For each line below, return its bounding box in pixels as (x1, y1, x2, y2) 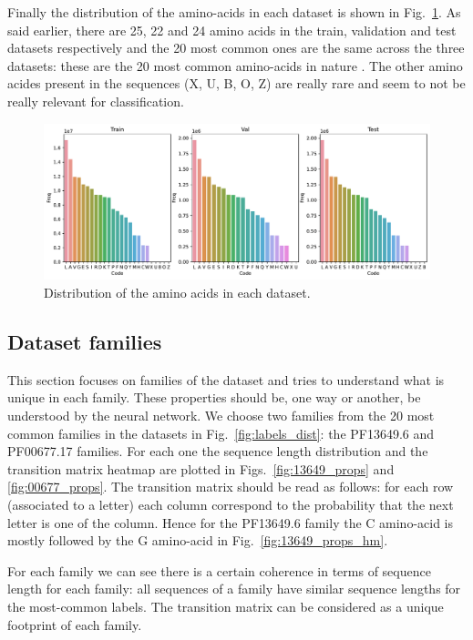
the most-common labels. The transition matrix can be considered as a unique (7, 596, 444, 615)
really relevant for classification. (7, 91, 184, 110)
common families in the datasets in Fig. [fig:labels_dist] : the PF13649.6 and (7, 423, 435, 442)
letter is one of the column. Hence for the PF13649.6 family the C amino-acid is (7, 513, 454, 532)
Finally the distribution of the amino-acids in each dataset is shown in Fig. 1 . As (7, 3, 461, 21)
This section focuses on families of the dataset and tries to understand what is (7, 370, 445, 389)
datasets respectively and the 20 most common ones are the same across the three (7, 38, 465, 57)
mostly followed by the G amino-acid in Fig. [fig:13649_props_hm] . (7, 531, 388, 550)
